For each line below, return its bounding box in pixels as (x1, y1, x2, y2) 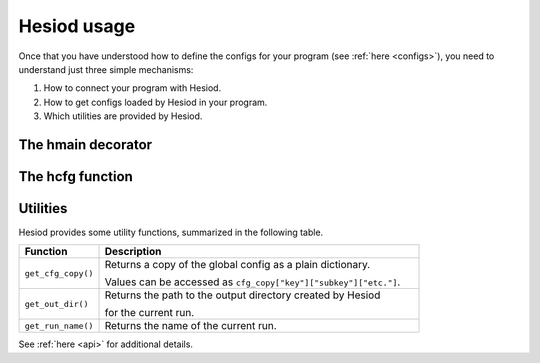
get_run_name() (24, 320, 94, 331)
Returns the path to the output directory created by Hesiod (104, 288, 381, 302)
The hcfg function (18, 168, 134, 185)
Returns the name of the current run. (104, 319, 277, 333)
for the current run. (104, 306, 195, 320)
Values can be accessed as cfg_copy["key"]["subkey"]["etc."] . (104, 275, 401, 289)
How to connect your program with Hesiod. (43, 82, 222, 94)
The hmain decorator (18, 136, 153, 153)
